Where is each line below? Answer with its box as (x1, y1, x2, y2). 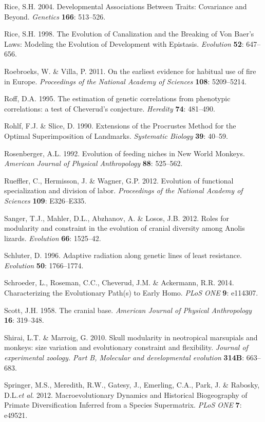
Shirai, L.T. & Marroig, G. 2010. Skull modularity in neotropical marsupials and (4, 332, 258, 342)
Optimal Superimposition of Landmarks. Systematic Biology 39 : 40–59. (4, 130, 228, 141)
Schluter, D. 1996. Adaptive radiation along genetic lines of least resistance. (4, 250, 242, 261)
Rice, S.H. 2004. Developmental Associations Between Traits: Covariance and (4, 1, 247, 11)
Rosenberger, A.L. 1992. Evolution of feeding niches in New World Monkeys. (4, 148, 245, 158)
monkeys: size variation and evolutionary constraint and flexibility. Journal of (4, 342, 248, 353)
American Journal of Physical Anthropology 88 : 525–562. (4, 158, 183, 169)
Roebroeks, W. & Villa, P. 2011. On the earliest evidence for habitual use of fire (4, 65, 256, 76)
